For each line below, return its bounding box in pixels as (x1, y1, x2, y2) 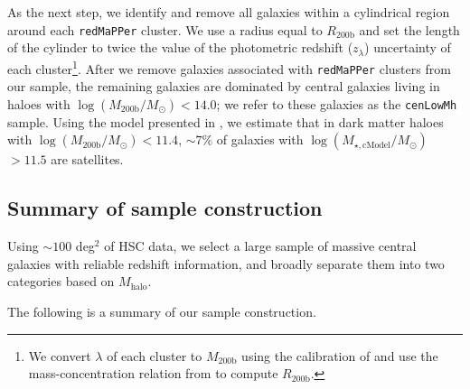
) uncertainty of (364, 38, 451, 57)
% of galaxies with (202, 130, 304, 149)
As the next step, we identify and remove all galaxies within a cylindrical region (7, 3, 450, 21)
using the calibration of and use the (241, 346, 438, 365)
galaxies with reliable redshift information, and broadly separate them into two (7, 254, 445, 273)
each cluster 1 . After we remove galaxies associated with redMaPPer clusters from (7, 56, 451, 78)
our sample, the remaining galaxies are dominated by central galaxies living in (7, 77, 440, 96)
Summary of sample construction (7, 194, 323, 222)
